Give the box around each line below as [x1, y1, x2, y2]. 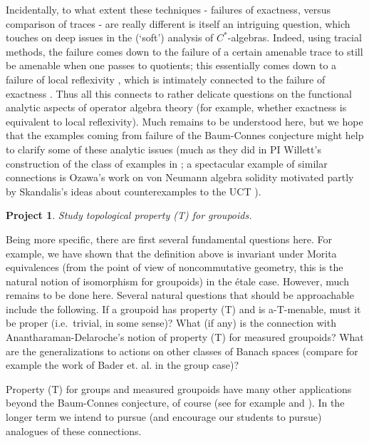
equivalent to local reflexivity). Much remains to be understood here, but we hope [6, 113, 363, 128]
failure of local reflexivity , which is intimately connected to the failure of [6, 71, 326, 86]
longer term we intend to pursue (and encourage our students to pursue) [6, 409, 322, 424]
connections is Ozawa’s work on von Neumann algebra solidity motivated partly [6, 170, 354, 185]
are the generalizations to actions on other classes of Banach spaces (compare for [6, 343, 358, 358]
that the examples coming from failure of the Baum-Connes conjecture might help [6, 128, 364, 143]
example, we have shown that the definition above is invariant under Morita [6, 245, 337, 260]
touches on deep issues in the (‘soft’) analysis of [6, 30, 214, 45]
